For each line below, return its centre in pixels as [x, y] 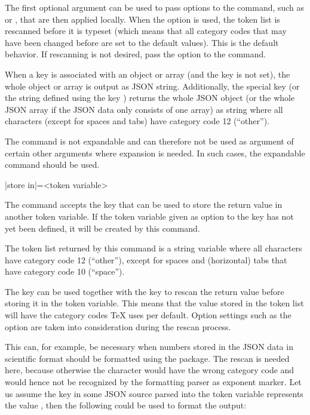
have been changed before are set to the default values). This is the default [142, 42]
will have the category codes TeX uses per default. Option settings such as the [148, 315]
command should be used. [52, 165]
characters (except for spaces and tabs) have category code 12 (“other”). [137, 121]
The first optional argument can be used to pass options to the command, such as [155, 7]
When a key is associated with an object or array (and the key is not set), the [148, 74]
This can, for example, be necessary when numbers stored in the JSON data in [149, 347]
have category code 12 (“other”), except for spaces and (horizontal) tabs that [146, 259]
